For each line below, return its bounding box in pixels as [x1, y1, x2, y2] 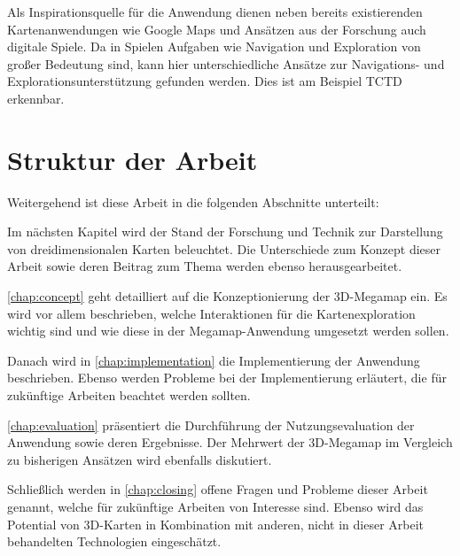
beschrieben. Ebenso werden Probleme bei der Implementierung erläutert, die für [7, 368, 447, 387]
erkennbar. [7, 89, 65, 107]
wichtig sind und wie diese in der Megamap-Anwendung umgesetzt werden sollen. [7, 321, 449, 340]
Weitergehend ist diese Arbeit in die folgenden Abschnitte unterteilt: [7, 192, 379, 211]
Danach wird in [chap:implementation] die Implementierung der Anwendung [7, 351, 420, 369]
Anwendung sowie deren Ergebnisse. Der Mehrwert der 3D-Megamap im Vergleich [7, 433, 453, 452]
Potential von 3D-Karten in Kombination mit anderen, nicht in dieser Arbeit [7, 514, 425, 533]
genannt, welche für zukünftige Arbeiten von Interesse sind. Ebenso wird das [7, 498, 424, 515]
